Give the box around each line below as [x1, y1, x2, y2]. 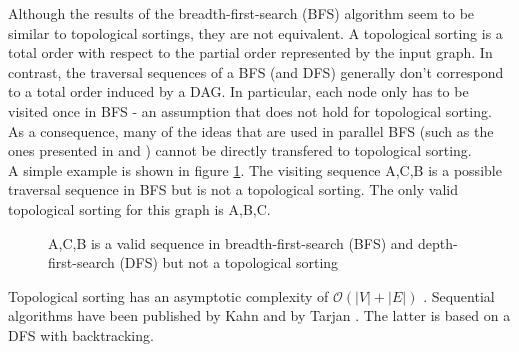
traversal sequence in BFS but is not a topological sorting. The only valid [8, 179, 458, 200]
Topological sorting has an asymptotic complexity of [8, 285, 329, 306]
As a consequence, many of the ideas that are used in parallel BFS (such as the [8, 120, 494, 141]
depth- [418, 232, 458, 253]
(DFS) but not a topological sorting [119, 252, 339, 273]
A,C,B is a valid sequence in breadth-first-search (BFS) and [48, 232, 414, 253]
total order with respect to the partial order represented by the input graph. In [8, 42, 493, 63]
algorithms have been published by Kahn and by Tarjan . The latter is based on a [8, 305, 511, 326]
